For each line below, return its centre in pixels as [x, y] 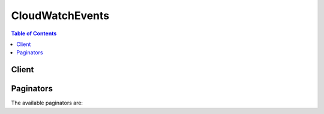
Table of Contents [34, 33]
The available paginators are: [47, 103]
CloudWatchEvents [60, 16]
